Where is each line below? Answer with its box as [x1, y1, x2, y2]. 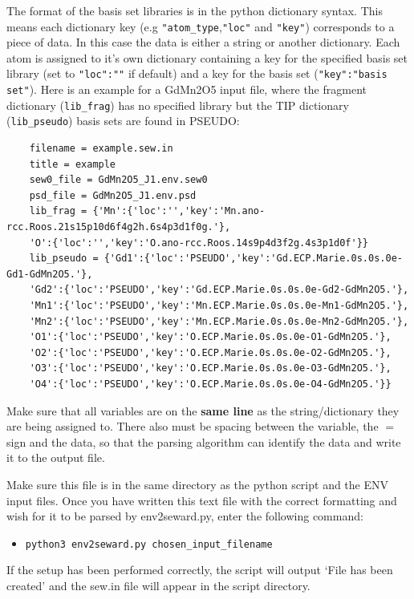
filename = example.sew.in [29, 143, 173, 155]
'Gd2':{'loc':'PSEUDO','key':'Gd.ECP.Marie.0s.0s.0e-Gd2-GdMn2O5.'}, [29, 284, 409, 296]
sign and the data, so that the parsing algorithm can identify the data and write [6, 433, 401, 450]
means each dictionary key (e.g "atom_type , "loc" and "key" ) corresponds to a [6, 18, 395, 34]
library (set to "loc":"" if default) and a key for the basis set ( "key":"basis [6, 65, 388, 82]
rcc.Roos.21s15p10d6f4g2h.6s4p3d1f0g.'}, [6, 221, 231, 233]
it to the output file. [6, 449, 105, 466]
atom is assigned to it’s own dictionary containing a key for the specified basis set [6, 49, 408, 66]
